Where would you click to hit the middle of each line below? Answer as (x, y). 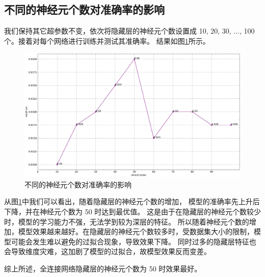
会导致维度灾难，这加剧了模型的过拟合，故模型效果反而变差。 (108, 251)
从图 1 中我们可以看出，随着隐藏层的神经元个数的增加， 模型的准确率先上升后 (132, 201)
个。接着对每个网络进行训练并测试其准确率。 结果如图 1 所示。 (107, 40)
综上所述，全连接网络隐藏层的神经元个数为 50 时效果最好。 (103, 269)
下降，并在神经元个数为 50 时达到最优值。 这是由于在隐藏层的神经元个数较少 (132, 212)
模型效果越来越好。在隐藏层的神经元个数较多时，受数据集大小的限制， (136, 231)
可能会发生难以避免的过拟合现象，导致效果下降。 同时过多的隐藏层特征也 (134, 241)
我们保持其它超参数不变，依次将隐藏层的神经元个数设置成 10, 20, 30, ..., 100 (129, 31)
